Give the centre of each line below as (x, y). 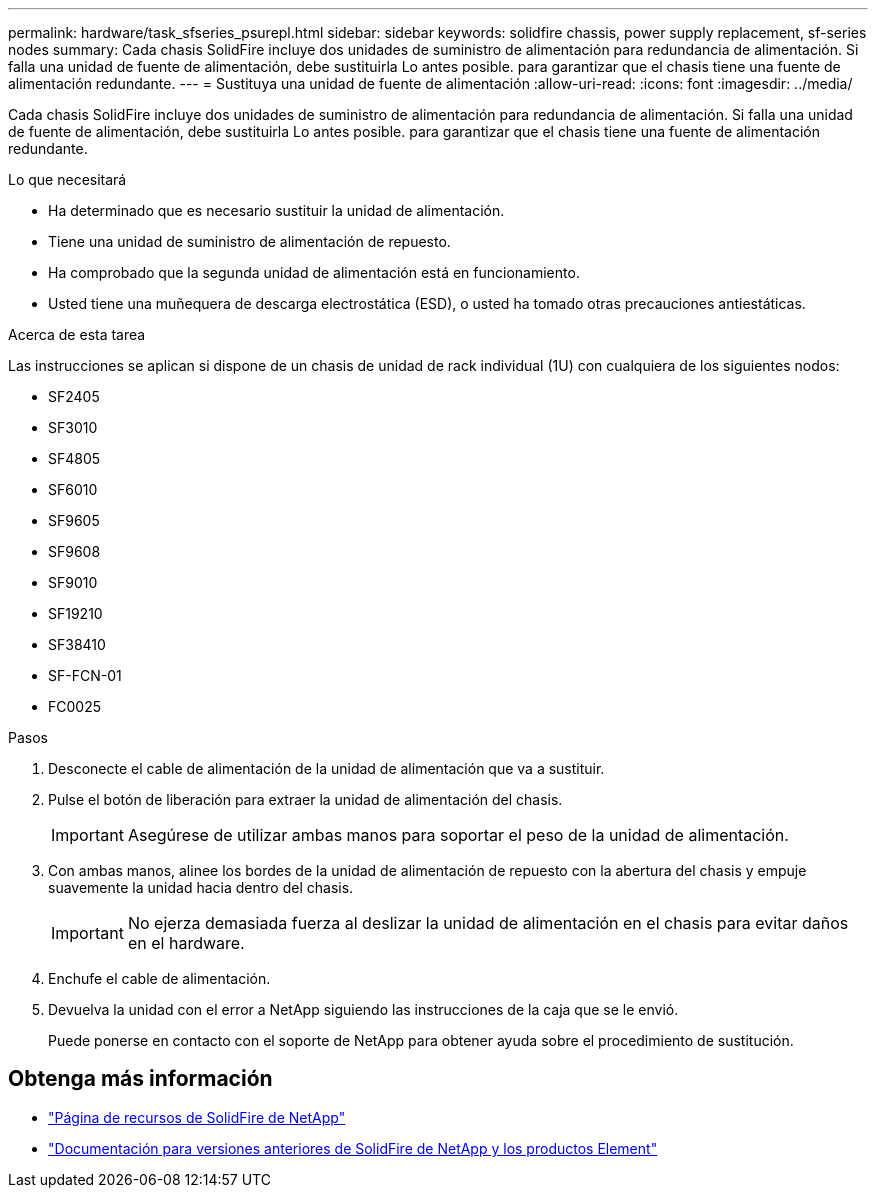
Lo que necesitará (67, 179)
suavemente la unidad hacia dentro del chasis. (201, 887)
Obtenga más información (140, 1079)
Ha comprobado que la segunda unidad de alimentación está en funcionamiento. (314, 272)
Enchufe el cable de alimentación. (159, 978)
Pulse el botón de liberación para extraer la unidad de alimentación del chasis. (305, 799)
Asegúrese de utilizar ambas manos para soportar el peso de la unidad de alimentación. (458, 835)
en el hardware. (186, 943)
